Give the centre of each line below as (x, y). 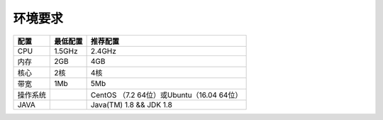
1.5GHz (66, 51)
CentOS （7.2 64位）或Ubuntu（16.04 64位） (166, 94)
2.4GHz (104, 51)
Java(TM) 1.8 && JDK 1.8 (132, 104)
